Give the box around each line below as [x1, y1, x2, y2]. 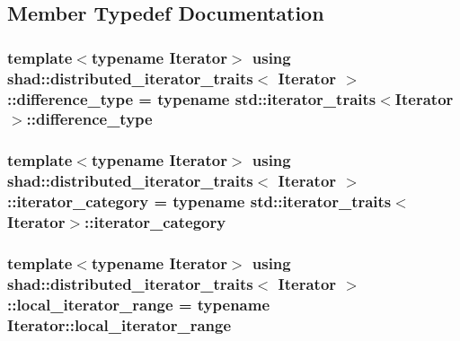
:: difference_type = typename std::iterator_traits [7, 87, 376, 109]
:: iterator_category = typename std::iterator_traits [7, 190, 392, 213]
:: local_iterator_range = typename [7, 293, 270, 315]
